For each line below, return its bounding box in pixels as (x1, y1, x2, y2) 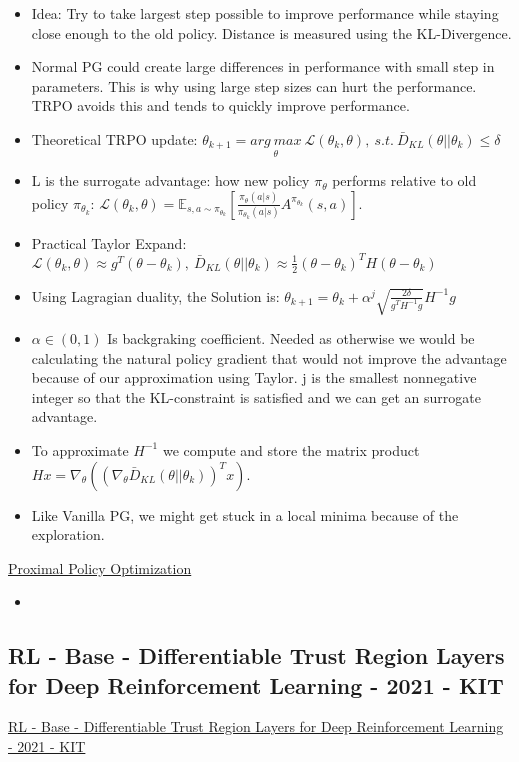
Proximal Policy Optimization (8, 557, 192, 578)
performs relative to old (332, 170, 477, 191)
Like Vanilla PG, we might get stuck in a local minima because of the (31, 504, 459, 525)
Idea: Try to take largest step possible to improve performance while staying (31, 3, 499, 23)
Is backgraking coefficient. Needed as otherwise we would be (107, 327, 475, 348)
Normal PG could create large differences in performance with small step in (31, 56, 495, 77)
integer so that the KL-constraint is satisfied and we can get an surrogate (31, 386, 481, 407)
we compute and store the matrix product (162, 439, 420, 460)
